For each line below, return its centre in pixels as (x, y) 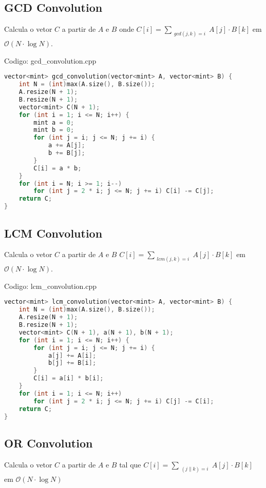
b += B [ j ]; (66, 153)
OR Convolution (49, 443)
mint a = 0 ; (54, 122)
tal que (130, 464)
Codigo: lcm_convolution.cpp (51, 286)
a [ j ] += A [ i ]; (72, 355)
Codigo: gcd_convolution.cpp (50, 60)
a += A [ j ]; (66, 145)
